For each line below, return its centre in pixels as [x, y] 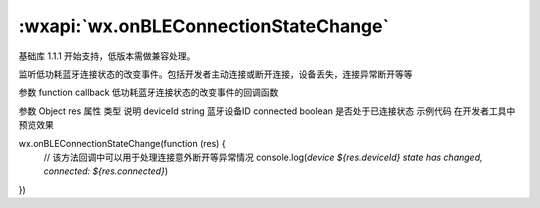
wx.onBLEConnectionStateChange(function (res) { [122, 143]
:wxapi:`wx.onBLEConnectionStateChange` [204, 26]
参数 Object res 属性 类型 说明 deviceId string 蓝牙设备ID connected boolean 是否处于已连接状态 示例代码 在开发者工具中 [267, 111]
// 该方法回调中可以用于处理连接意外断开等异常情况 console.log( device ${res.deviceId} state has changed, [263, 157]
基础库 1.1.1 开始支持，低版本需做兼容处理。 [107, 56]
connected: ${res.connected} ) [106, 171]
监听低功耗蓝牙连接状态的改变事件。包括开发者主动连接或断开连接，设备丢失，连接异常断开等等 [215, 74]
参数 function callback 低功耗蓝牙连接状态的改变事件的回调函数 [148, 92]
